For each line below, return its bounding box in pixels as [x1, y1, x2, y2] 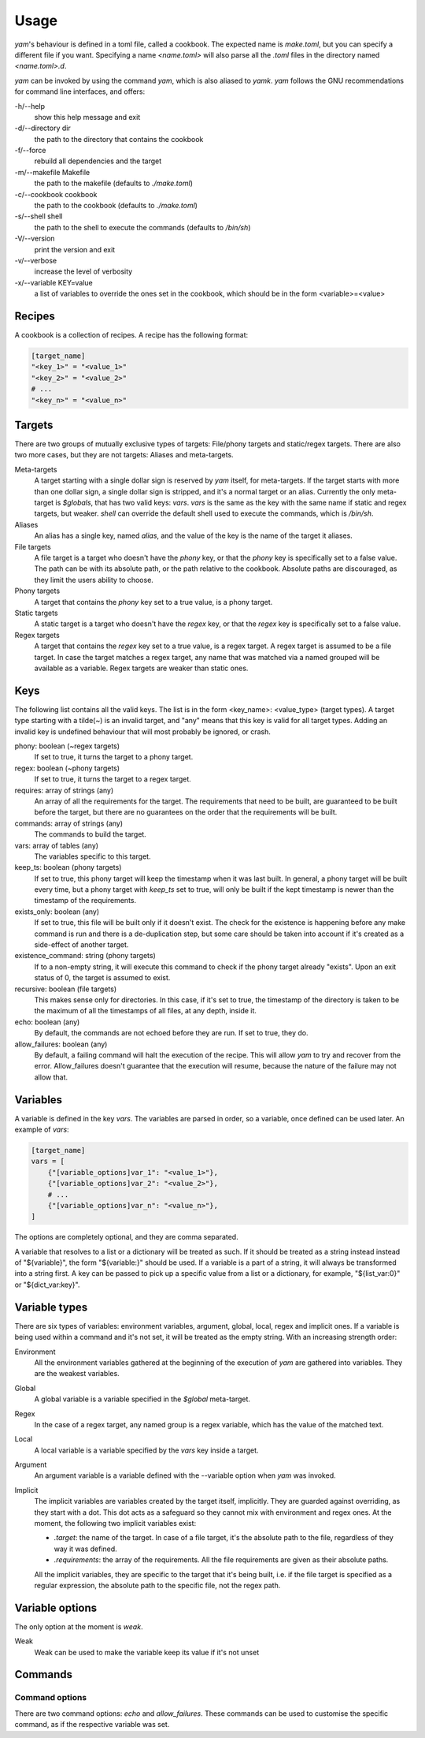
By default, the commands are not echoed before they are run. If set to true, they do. [34, 1028, 309, 1038]
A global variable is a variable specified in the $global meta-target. [34, 1394, 251, 1404]
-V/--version [14, 233, 55, 244]
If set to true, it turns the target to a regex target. [34, 774, 192, 784]
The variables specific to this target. [34, 852, 151, 861]
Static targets [14, 608, 58, 617]
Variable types [14, 1300, 88, 1314]
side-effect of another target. [34, 940, 129, 949]
